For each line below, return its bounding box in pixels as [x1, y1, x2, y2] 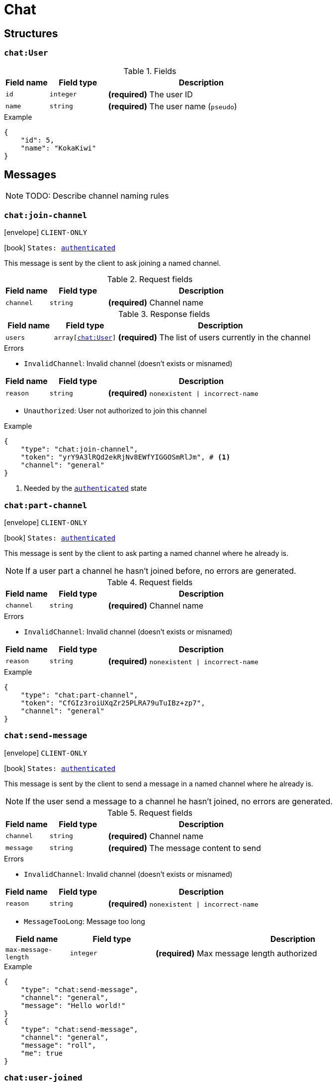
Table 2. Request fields [107, 274, 193, 285]
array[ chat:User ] [54, 333, 116, 341]
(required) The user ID [108, 89, 193, 99]
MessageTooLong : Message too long [24, 917, 145, 926]
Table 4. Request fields [107, 577, 193, 587]
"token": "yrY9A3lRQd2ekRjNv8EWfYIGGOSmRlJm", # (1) [20, 453, 231, 462]
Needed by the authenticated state [24, 484, 147, 493]
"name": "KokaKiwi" [20, 144, 96, 152]
